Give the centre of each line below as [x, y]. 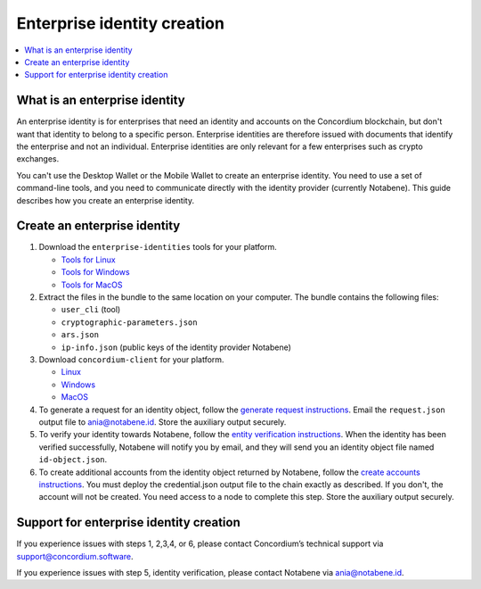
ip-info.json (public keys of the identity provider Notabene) [176, 347]
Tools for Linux [88, 260]
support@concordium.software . [75, 556]
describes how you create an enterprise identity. [106, 200]
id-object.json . [73, 460]
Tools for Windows [95, 272]
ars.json [80, 335]
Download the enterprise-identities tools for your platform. [158, 247]
